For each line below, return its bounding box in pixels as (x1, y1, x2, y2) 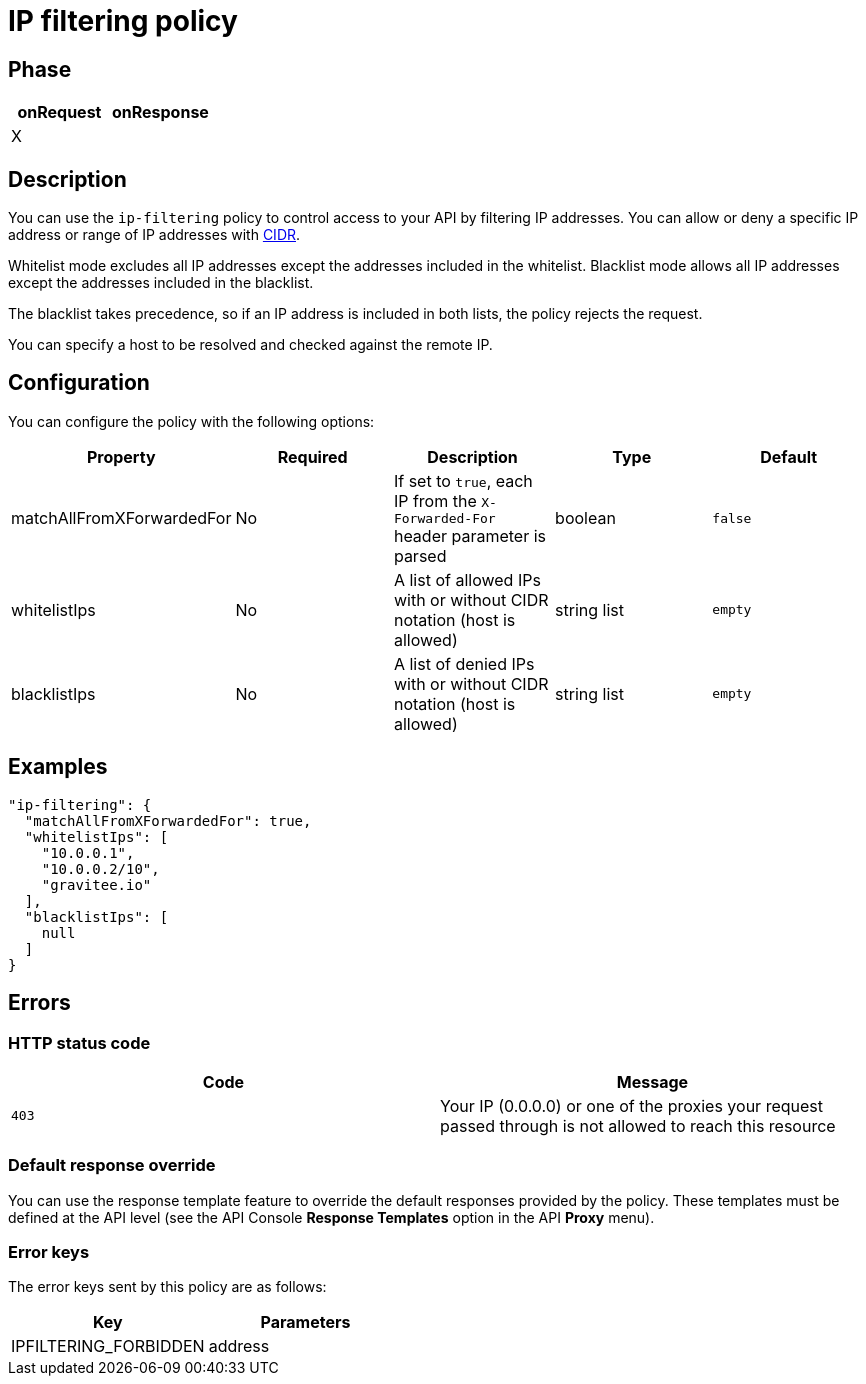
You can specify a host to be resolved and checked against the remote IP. (8, 336, 493, 354)
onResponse (111, 102, 209, 123)
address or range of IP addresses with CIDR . (8, 226, 301, 244)
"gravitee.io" (41, 876, 152, 893)
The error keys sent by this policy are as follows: (8, 1278, 327, 1296)
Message (616, 1071, 689, 1092)
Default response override (8, 1155, 216, 1176)
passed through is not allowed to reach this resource (440, 1115, 836, 1136)
